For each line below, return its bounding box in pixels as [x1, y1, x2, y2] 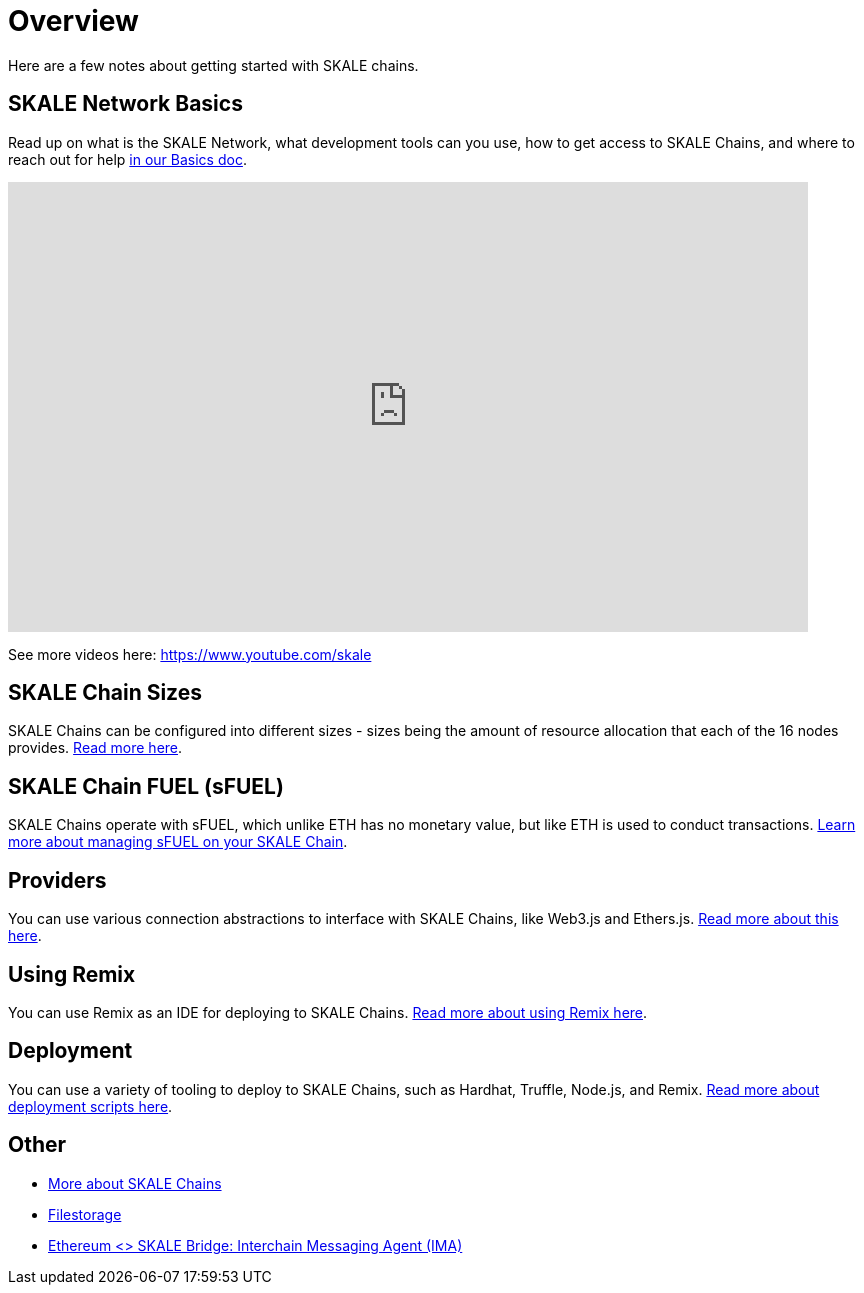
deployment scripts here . [8, 1097, 173, 1115]
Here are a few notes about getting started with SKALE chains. [8, 56, 419, 74]
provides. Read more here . [8, 739, 183, 757]
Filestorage [48, 1205, 122, 1223]
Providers [8, 867, 107, 893]
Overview [8, 4, 139, 38]
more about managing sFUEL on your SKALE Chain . [8, 833, 348, 851]
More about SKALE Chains [48, 1174, 222, 1192]
